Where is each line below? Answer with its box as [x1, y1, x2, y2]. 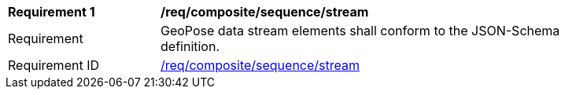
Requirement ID [8, 57, 99, 73]
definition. [161, 38, 220, 54]
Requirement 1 [8, 4, 95, 20]
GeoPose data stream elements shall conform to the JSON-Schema [161, 23, 560, 38]
